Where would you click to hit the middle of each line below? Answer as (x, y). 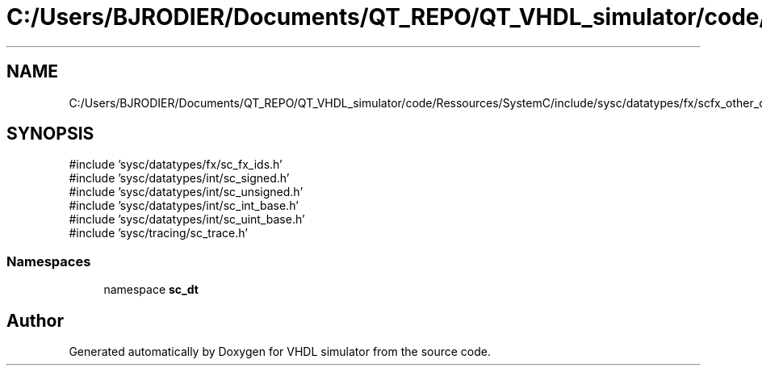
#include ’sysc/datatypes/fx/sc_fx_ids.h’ (176, 165)
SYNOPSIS (50, 134)
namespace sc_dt (151, 290)
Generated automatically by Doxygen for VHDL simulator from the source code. (280, 352)
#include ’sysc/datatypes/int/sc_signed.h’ (179, 178)
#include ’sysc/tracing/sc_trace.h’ (158, 233)
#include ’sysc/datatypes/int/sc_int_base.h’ (184, 206)
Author (35, 320)
